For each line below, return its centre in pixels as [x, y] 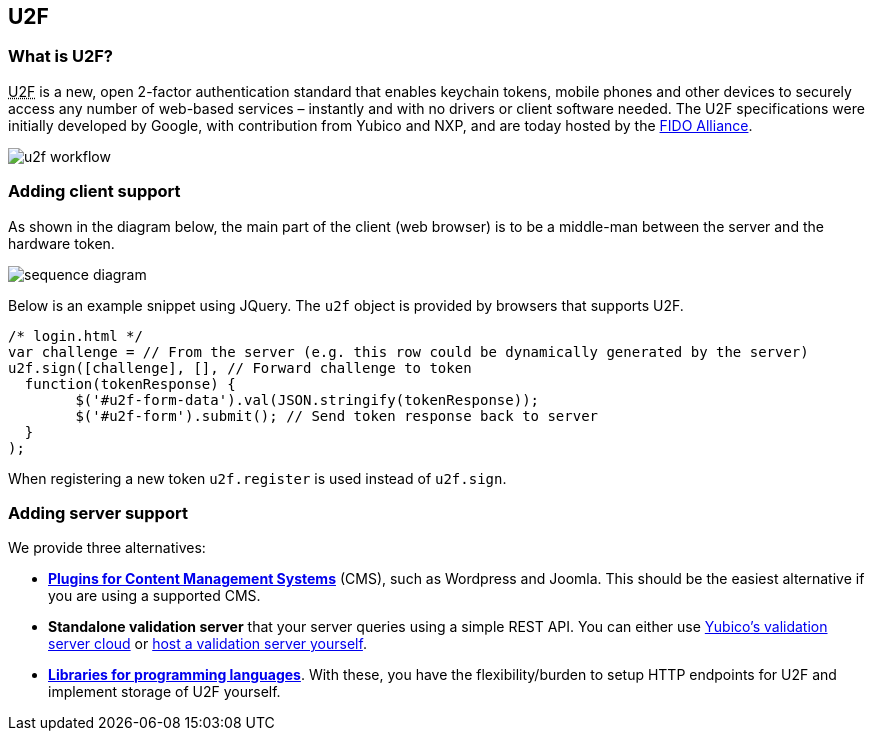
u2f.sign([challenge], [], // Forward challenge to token [240, 367]
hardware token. [61, 243]
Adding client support [94, 191]
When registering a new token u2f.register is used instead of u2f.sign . [257, 478]
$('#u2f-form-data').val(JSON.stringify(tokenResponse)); [307, 399]
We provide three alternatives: [107, 548]
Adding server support [98, 512]
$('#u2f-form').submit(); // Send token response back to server [337, 415]
